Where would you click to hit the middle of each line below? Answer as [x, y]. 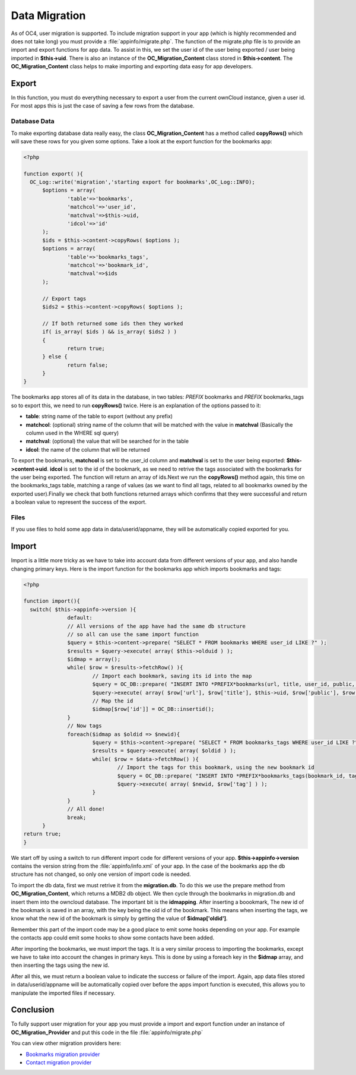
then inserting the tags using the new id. [60, 965]
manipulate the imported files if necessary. [63, 993]
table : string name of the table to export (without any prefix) [99, 417]
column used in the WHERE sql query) [72, 433]
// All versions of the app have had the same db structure [157, 626]
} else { [55, 357]
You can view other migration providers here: [66, 1044]
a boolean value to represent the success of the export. [79, 502]
